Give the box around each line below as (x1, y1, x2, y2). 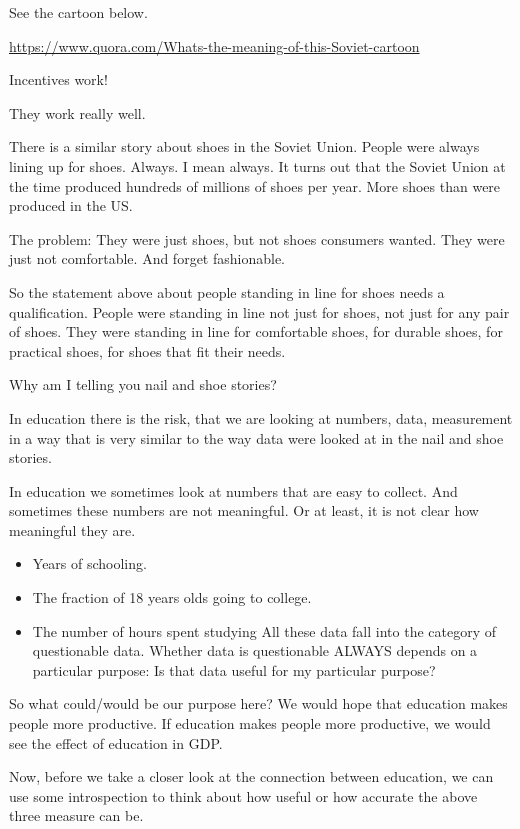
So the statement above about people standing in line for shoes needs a (9, 281, 445, 302)
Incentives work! (9, 69, 108, 90)
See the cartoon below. (9, 2, 148, 22)
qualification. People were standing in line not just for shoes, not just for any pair (9, 301, 510, 322)
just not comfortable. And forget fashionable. (9, 248, 285, 269)
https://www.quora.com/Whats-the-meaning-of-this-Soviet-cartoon (9, 35, 420, 56)
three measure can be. (9, 805, 144, 826)
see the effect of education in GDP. (9, 732, 223, 753)
